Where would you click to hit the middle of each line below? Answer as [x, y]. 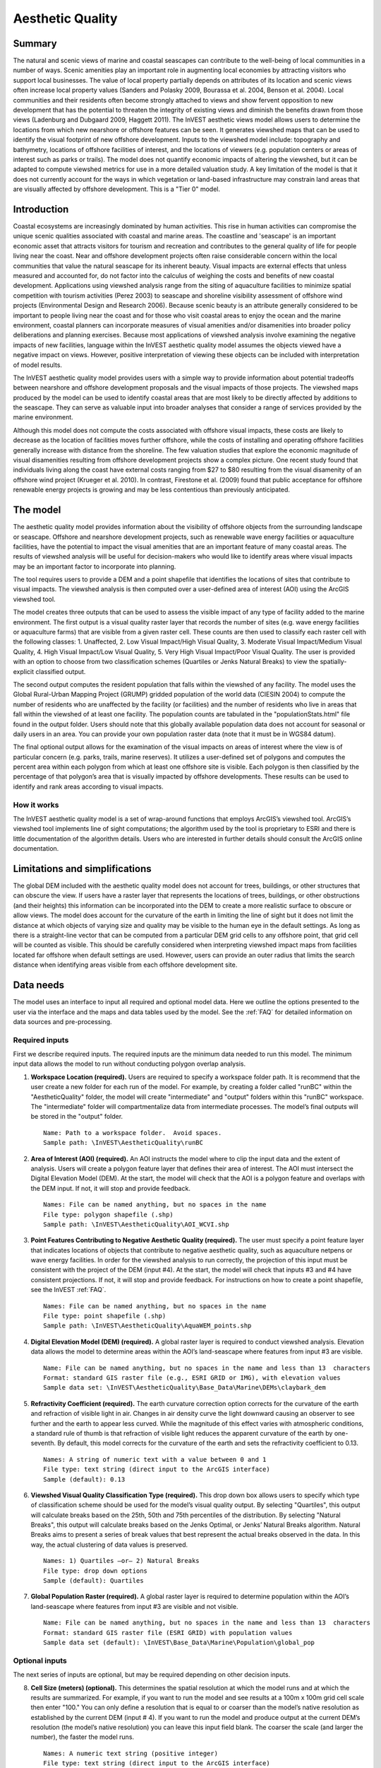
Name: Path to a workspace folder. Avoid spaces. [133, 1133]
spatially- [333, 662]
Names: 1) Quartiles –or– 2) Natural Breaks [122, 1561]
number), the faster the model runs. [82, 1737]
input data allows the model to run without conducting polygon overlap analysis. [129, 1064]
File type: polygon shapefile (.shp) [109, 1214]
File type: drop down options [96, 1571]
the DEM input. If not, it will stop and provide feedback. [110, 1188]
